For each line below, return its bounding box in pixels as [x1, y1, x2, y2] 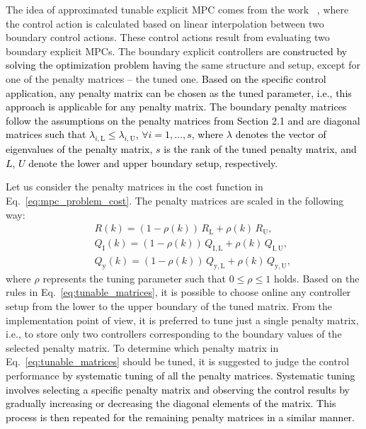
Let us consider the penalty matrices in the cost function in [6, 179, 263, 194]
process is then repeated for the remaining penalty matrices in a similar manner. [6, 409, 355, 424]
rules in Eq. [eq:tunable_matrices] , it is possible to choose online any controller [6, 285, 351, 299]
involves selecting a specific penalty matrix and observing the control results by [6, 382, 350, 396]
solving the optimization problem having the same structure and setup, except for [6, 57, 360, 72]
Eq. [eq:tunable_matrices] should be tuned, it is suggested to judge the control [6, 354, 350, 369]
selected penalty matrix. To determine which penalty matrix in [6, 340, 279, 355]
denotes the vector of [235, 127, 326, 142]
